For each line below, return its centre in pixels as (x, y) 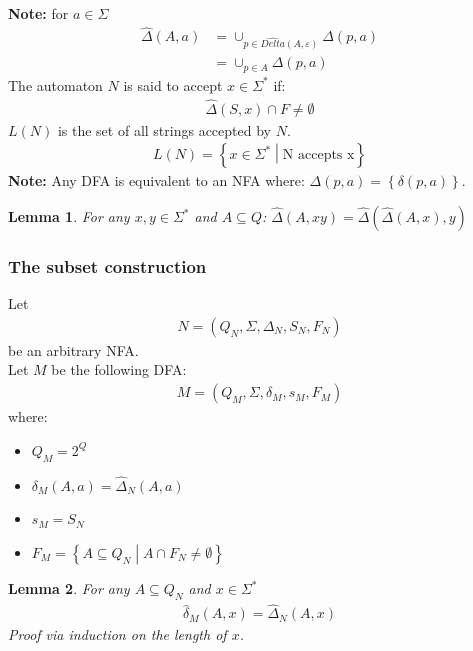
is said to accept (173, 84)
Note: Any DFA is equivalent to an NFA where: (156, 180)
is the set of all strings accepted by (164, 129)
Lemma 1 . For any (69, 216)
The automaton (55, 84)
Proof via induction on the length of (117, 634)
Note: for (38, 12)
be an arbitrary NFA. (73, 349)
